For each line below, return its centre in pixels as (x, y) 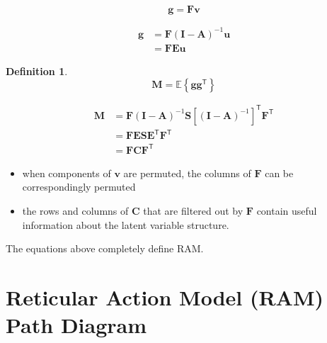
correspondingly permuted (79, 187)
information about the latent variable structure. (126, 224)
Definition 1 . (37, 71)
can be (279, 173)
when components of (67, 173)
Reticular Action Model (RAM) (165, 297)
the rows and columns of (75, 210)
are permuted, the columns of (187, 173)
